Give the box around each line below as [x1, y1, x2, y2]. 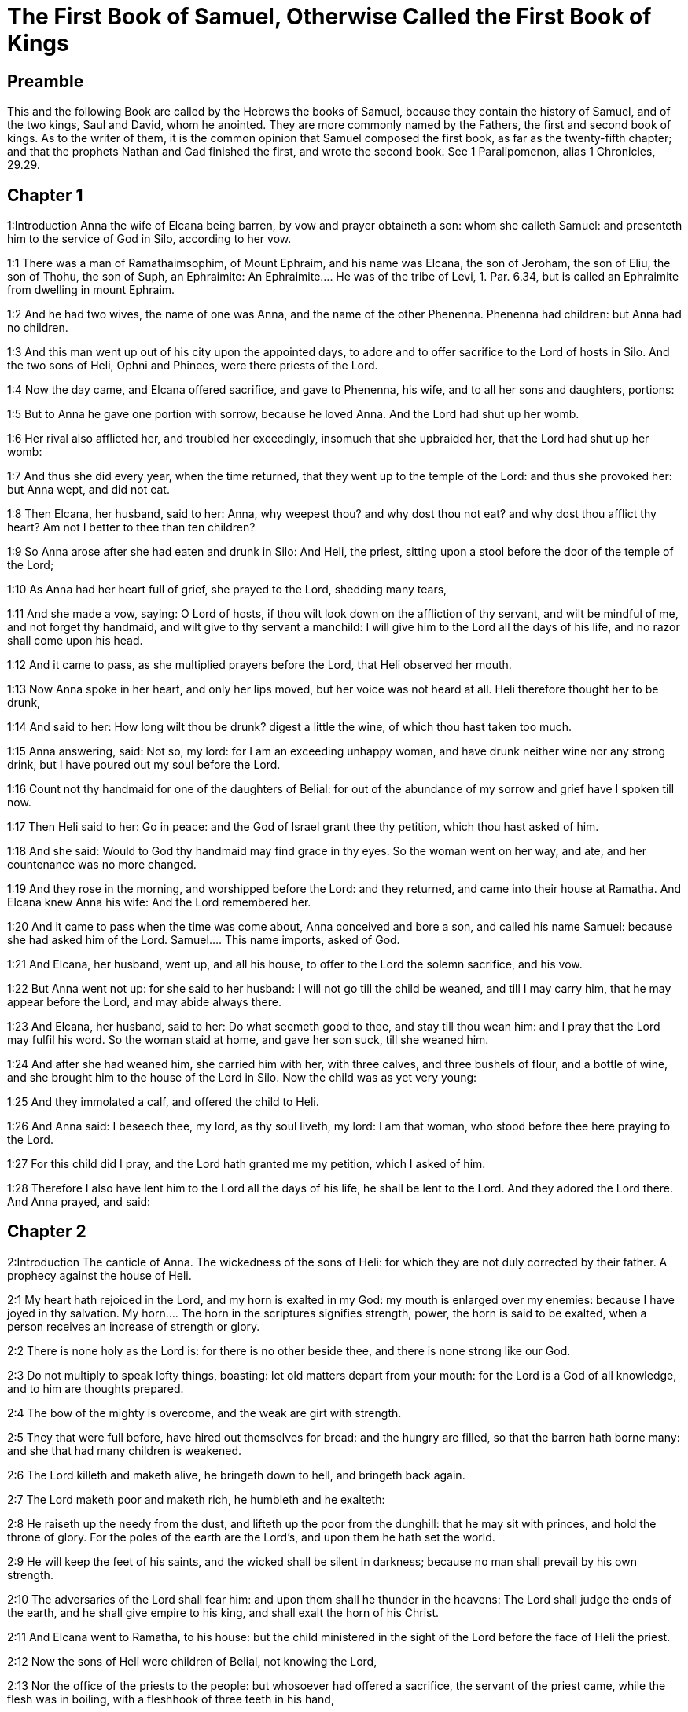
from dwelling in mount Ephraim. [7, 283, 175, 297]
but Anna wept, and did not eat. [7, 483, 170, 497]
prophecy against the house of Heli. [7, 1268, 192, 1282]
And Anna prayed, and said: [7, 1195, 151, 1209]
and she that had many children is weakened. [7, 1443, 241, 1457]
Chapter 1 [7, 185, 83, 205]
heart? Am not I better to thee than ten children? [7, 520, 256, 535]
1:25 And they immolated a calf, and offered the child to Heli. [7, 1095, 319, 1109]
